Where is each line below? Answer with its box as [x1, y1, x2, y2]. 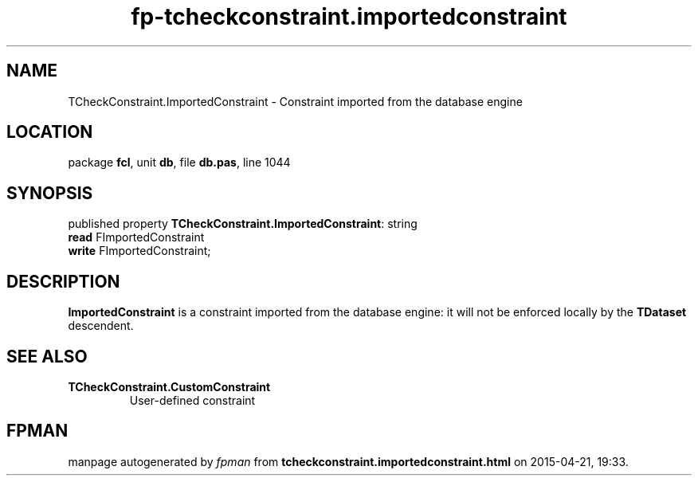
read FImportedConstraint [68, 230, 205, 245]
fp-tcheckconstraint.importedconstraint [131, 3, 567, 30]
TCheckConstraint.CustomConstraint [68, 379, 271, 394]
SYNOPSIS [6, 182, 93, 203]
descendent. [68, 319, 134, 333]
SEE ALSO [6, 346, 88, 366]
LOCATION [6, 122, 93, 143]
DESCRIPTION [6, 271, 120, 292]
